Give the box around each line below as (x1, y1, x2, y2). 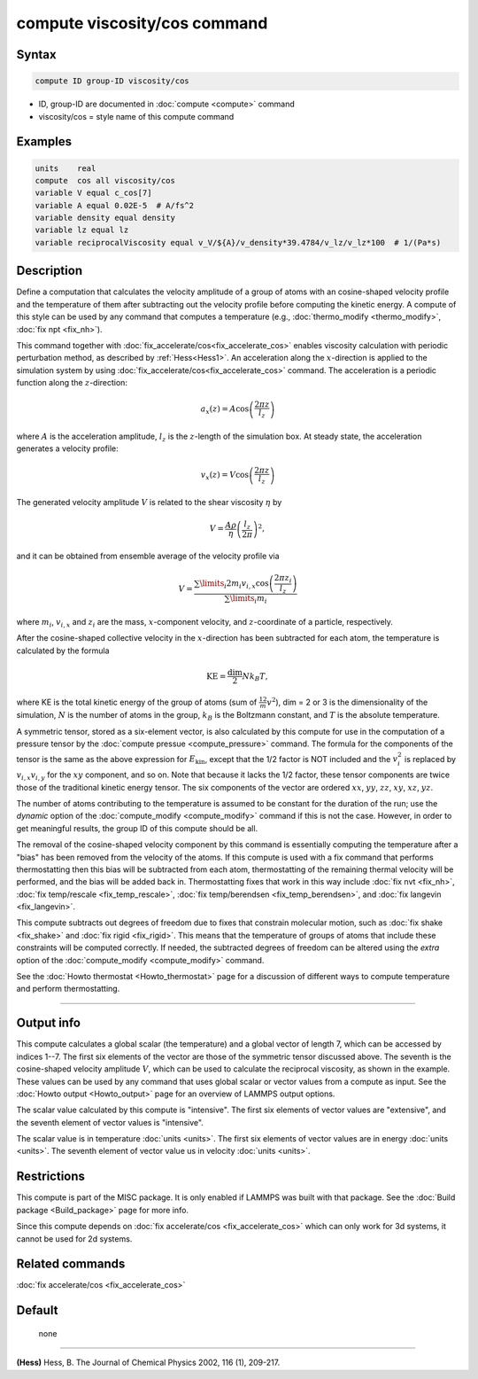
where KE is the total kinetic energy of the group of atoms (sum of (16, 697, 258, 707)
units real (35, 163, 96, 173)
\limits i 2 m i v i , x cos (199, 579, 269, 590)
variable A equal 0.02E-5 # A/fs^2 (35, 200, 195, 210)
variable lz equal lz (35, 225, 129, 235)
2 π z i (274, 573, 292, 585)
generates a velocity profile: (16, 443, 119, 454)
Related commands (16, 1257, 126, 1272)
